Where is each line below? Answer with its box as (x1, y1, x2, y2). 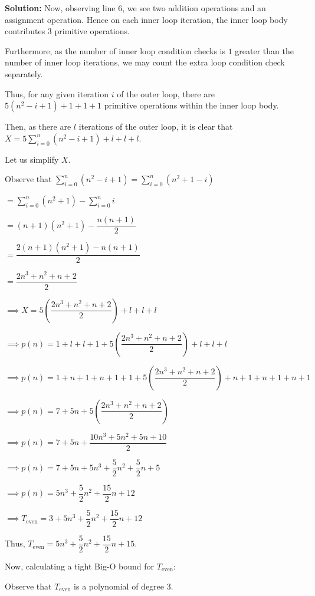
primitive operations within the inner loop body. (104, 99, 279, 111)
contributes (5, 25, 45, 37)
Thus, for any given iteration (5, 87, 109, 100)
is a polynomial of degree (74, 579, 165, 592)
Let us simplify (5, 153, 59, 165)
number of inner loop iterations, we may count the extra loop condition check (5, 56, 285, 68)
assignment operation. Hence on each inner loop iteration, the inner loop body (5, 13, 288, 25)
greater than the (235, 44, 294, 57)
